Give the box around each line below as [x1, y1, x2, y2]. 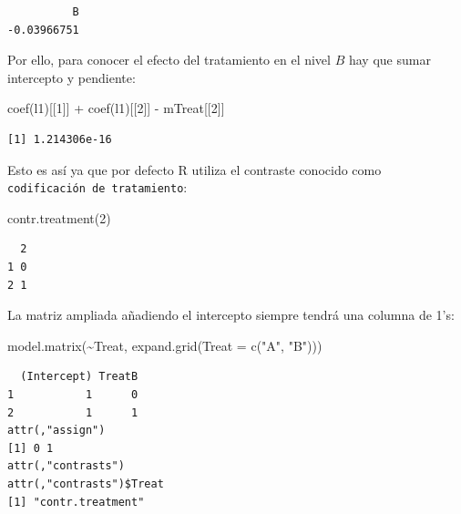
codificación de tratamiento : [7, 178, 188, 197]
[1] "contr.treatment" [7, 495, 145, 509]
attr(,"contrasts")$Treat [7, 477, 164, 490]
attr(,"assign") [7, 424, 106, 437]
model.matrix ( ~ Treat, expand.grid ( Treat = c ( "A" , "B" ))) [7, 335, 323, 355]
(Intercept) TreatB [20, 370, 138, 384]
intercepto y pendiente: [7, 67, 136, 87]
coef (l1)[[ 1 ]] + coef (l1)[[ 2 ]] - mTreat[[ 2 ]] [7, 98, 225, 118]
